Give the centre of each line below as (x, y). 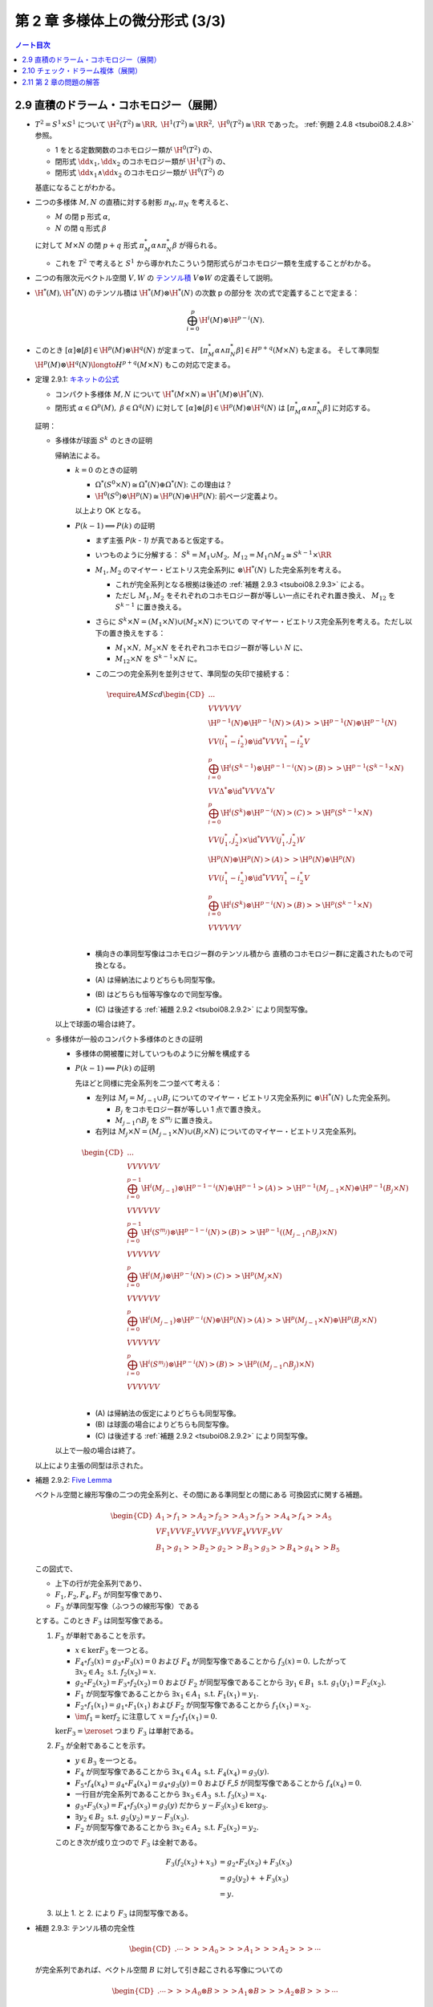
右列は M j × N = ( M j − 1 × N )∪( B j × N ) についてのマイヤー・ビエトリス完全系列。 (228, 1132)
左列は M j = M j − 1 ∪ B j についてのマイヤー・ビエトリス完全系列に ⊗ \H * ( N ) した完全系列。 (245, 1098)
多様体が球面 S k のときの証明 (103, 440)
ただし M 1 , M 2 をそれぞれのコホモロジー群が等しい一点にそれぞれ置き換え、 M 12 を (255, 596)
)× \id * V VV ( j (261, 839)
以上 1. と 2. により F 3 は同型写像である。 (123, 1914)
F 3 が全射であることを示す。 (102, 1746)
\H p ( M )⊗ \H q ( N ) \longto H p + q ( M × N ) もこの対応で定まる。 (135, 364)
